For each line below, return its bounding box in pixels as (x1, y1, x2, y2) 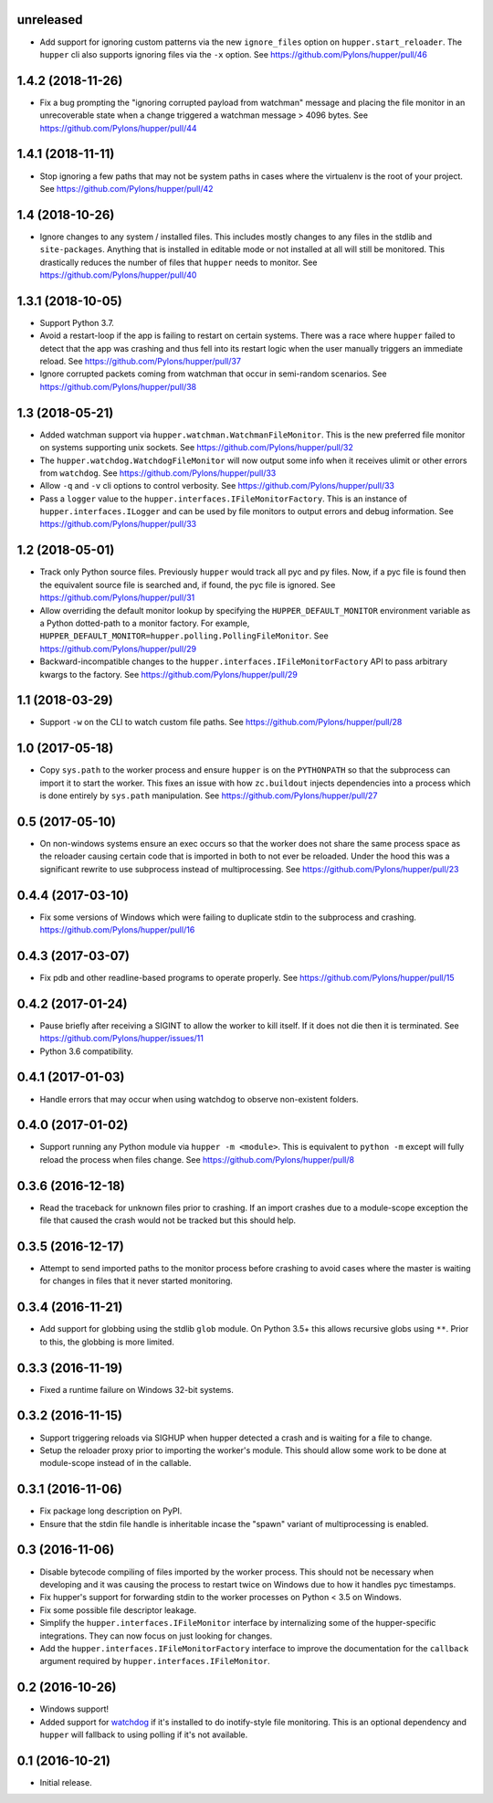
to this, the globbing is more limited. (39, 1336, 175, 1347)
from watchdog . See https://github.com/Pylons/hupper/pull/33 (39, 467, 277, 479)
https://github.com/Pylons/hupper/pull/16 (39, 924, 195, 935)
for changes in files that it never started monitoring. (39, 1275, 233, 1287)
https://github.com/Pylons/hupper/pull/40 (39, 269, 197, 280)
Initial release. (39, 1777, 92, 1787)
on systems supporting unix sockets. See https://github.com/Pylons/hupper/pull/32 (39, 442, 353, 453)
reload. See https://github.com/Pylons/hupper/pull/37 (39, 356, 242, 367)
